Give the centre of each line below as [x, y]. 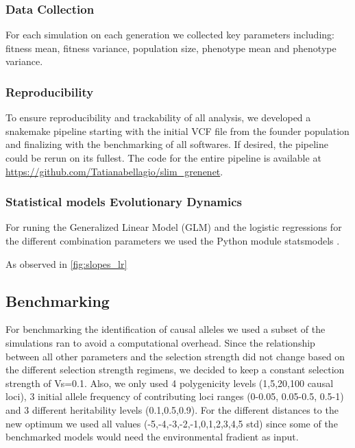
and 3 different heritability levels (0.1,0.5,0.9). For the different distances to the [172, 409]
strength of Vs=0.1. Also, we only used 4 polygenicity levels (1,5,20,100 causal [170, 383]
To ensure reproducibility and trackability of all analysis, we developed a [158, 117]
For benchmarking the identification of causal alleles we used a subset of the [166, 329]
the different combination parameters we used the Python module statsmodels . [173, 240]
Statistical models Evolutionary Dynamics [124, 202]
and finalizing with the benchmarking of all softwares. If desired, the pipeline [167, 144]
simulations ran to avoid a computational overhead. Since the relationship [160, 342]
